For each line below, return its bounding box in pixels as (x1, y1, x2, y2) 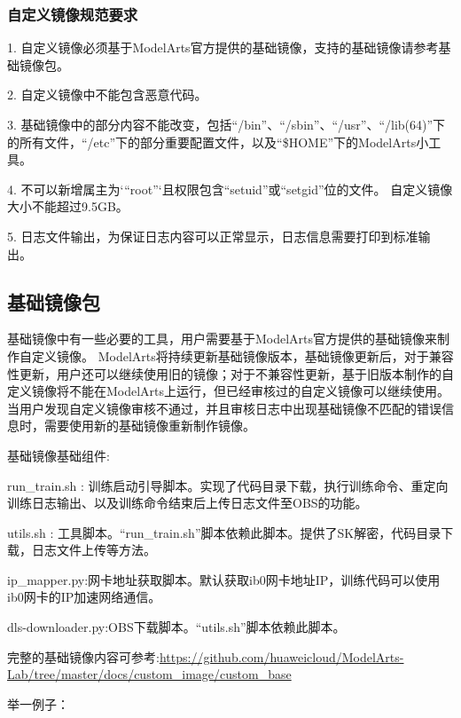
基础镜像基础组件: (7, 446, 110, 464)
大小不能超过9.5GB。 (7, 197, 129, 216)
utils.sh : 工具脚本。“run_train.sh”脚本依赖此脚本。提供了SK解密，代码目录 (7, 523, 441, 541)
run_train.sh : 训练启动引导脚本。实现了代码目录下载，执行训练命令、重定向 (7, 476, 449, 494)
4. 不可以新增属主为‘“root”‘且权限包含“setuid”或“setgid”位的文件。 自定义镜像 (7, 179, 453, 198)
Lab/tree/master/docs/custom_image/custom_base (7, 665, 292, 683)
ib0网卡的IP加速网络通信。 (7, 588, 161, 606)
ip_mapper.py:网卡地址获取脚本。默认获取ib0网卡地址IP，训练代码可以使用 (7, 570, 441, 588)
